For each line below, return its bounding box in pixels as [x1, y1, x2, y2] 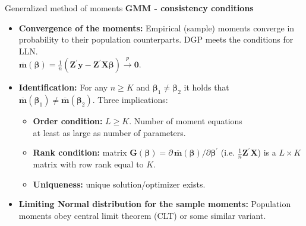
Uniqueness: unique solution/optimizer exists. [33, 177, 206, 190]
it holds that [184, 81, 229, 93]
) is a [257, 146, 276, 159]
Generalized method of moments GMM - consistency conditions [5, 2, 254, 14]
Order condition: [33, 114, 103, 127]
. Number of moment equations [129, 114, 242, 127]
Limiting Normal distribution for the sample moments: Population [18, 198, 291, 210]
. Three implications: [92, 93, 168, 105]
